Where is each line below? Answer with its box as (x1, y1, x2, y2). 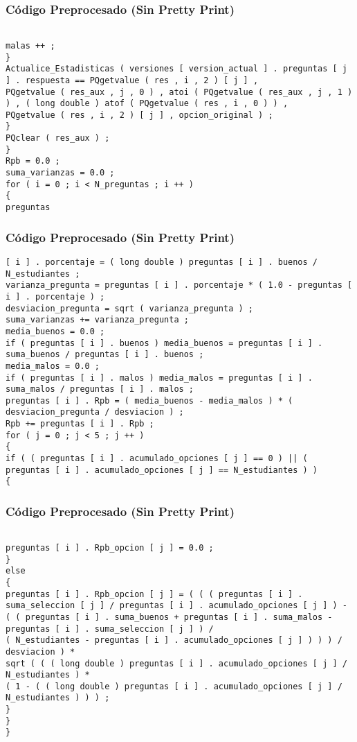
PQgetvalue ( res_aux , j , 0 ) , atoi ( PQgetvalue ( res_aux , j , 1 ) (6, 87, 353, 97)
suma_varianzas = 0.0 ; (6, 168, 115, 178)
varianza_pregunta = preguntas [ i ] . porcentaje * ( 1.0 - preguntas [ (6, 280, 353, 291)
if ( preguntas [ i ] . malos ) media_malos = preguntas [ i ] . (6, 372, 313, 383)
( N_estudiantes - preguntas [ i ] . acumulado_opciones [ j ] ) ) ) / (6, 635, 342, 646)
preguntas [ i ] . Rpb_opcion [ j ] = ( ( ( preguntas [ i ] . (6, 589, 303, 599)
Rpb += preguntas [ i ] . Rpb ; (6, 419, 154, 429)
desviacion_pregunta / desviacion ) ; (6, 407, 184, 417)
